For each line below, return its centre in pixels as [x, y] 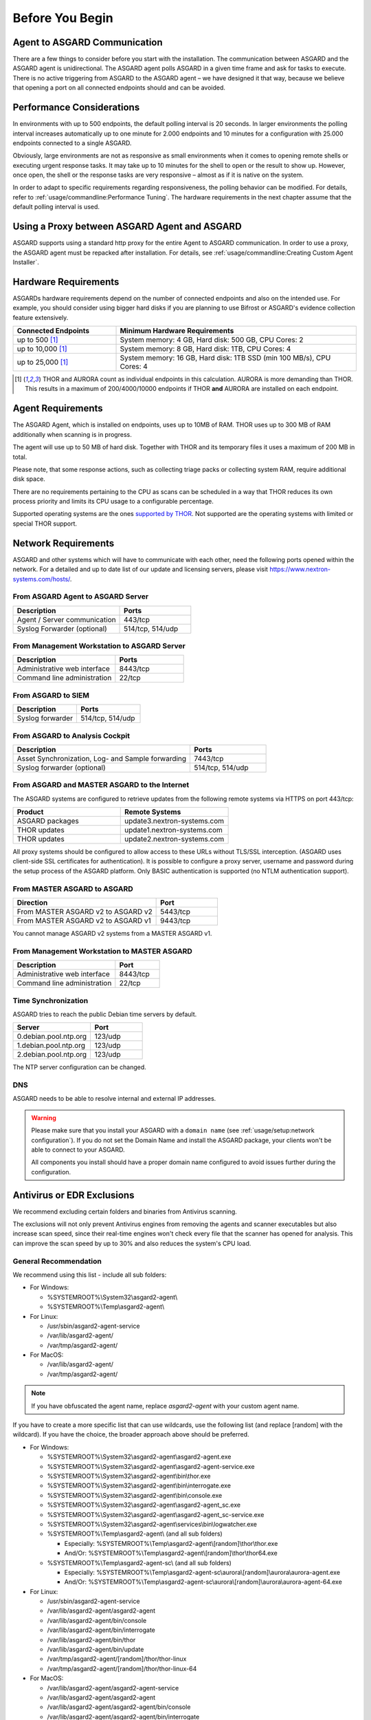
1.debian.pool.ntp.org [51, 1046]
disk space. [29, 479]
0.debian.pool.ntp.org [52, 1037]
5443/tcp [175, 912]
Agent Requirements [58, 408]
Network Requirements [64, 543]
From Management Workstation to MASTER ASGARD [102, 951]
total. [20, 457]
